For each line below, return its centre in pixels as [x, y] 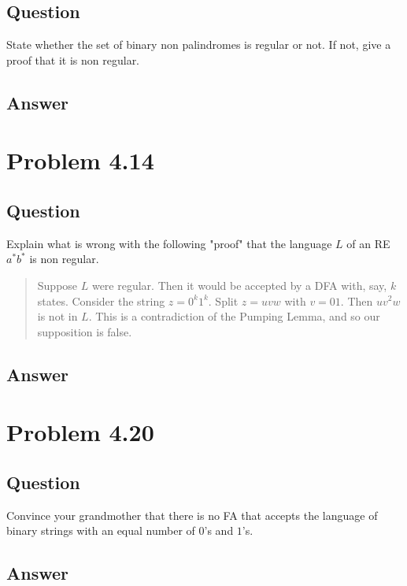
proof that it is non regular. [73, 59]
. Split [223, 300]
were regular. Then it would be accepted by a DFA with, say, [239, 285]
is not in [57, 316]
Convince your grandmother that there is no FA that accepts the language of [192, 515]
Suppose [57, 285]
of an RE [368, 243]
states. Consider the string [101, 300]
